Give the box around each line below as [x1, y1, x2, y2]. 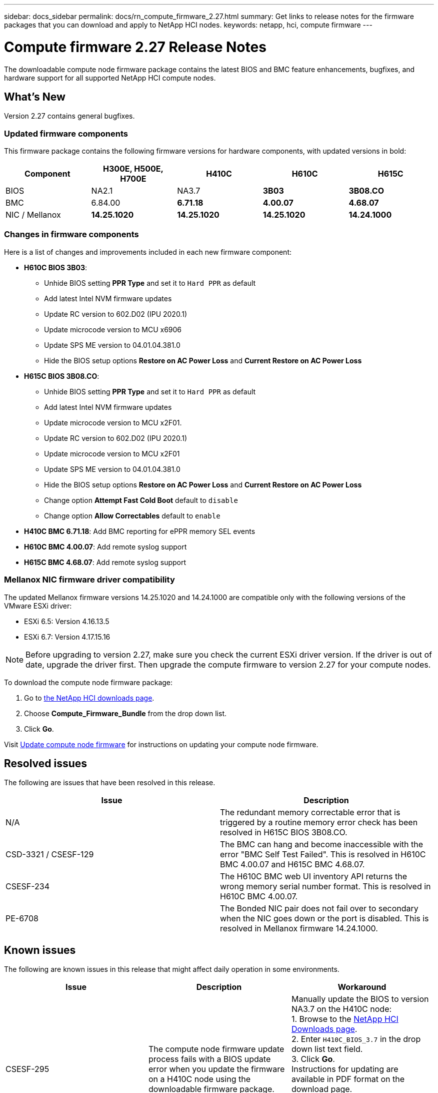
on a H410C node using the [148, 1074, 250, 1084]
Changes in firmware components [4, 229, 139, 240]
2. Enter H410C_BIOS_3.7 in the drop [291, 1034, 421, 1044]
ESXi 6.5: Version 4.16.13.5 [24, 617, 109, 626]
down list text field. [291, 1044, 363, 1054]
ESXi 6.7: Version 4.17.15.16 [24, 632, 110, 641]
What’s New [4, 90, 65, 103]
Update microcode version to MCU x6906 [44, 325, 182, 334]
